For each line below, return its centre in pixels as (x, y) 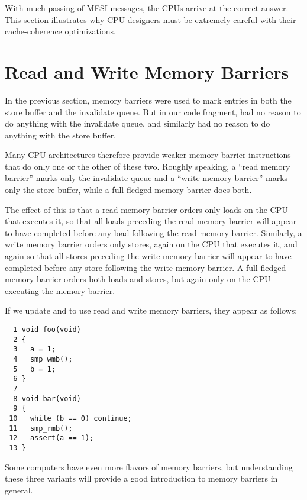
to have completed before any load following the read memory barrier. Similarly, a (153, 232)
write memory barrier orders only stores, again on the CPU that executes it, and (151, 244)
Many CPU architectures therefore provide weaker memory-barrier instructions (148, 155)
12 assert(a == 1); (51, 438)
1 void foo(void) (47, 330)
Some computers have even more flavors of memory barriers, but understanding (149, 467)
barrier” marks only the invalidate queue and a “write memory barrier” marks (146, 178)
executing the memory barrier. (60, 290)
